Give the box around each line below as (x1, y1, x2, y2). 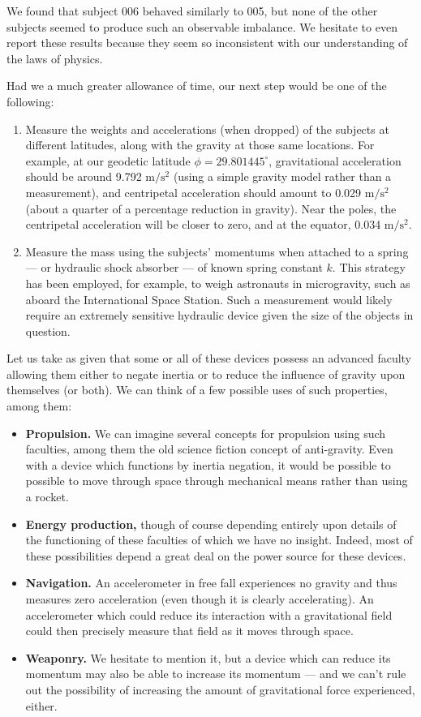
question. (25, 322, 71, 339)
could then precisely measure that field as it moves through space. (25, 622, 354, 639)
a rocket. (25, 488, 69, 505)
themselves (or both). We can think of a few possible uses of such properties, (6, 381, 388, 398)
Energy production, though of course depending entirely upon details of (25, 515, 397, 532)
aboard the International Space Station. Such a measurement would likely (25, 290, 393, 307)
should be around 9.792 (25, 168, 142, 185)
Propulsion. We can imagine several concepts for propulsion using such (25, 424, 386, 441)
